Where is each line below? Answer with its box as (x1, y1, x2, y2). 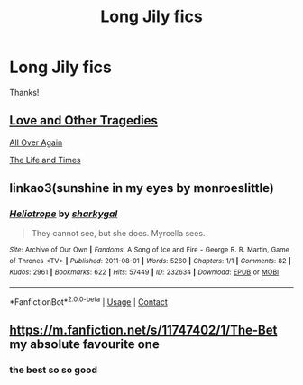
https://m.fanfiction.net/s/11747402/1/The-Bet (9, 323, 278, 338)
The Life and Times (9, 154, 81, 165)
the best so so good (9, 363, 97, 376)
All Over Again (9, 137, 63, 148)
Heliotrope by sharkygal (9, 207, 118, 220)
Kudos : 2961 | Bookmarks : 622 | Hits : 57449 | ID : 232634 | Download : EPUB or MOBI (9, 268, 280, 277)
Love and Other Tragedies (9, 113, 158, 128)
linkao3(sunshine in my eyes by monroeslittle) (9, 180, 275, 196)
